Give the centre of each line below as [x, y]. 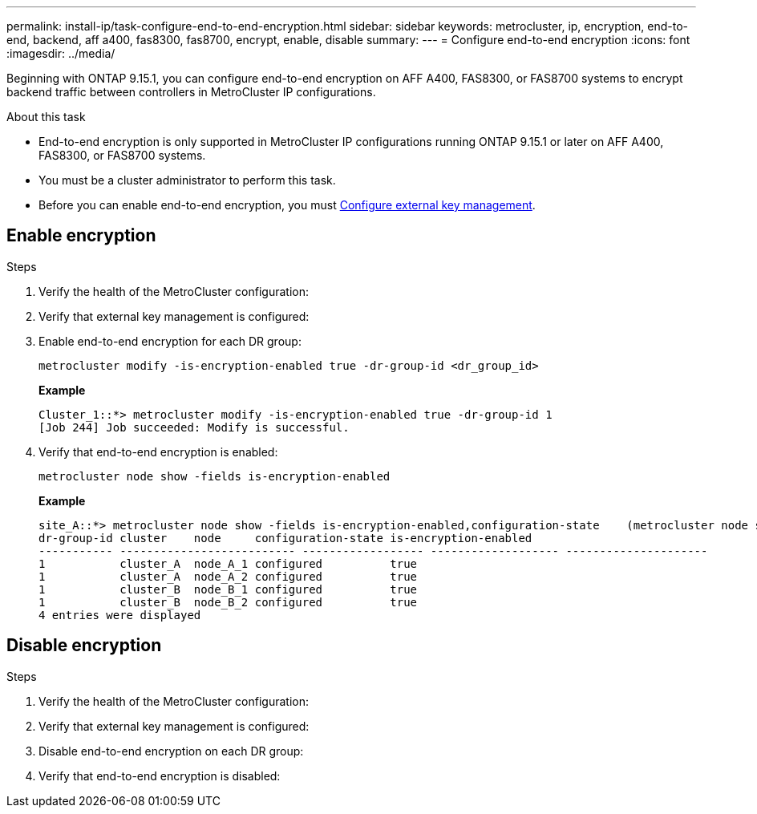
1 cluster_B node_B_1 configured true [228, 589]
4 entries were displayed [120, 615]
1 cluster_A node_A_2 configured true [228, 576]
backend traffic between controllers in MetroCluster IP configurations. [191, 92]
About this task [46, 117]
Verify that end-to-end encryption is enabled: [158, 452]
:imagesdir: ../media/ [61, 53]
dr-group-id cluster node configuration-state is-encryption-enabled [285, 538]
